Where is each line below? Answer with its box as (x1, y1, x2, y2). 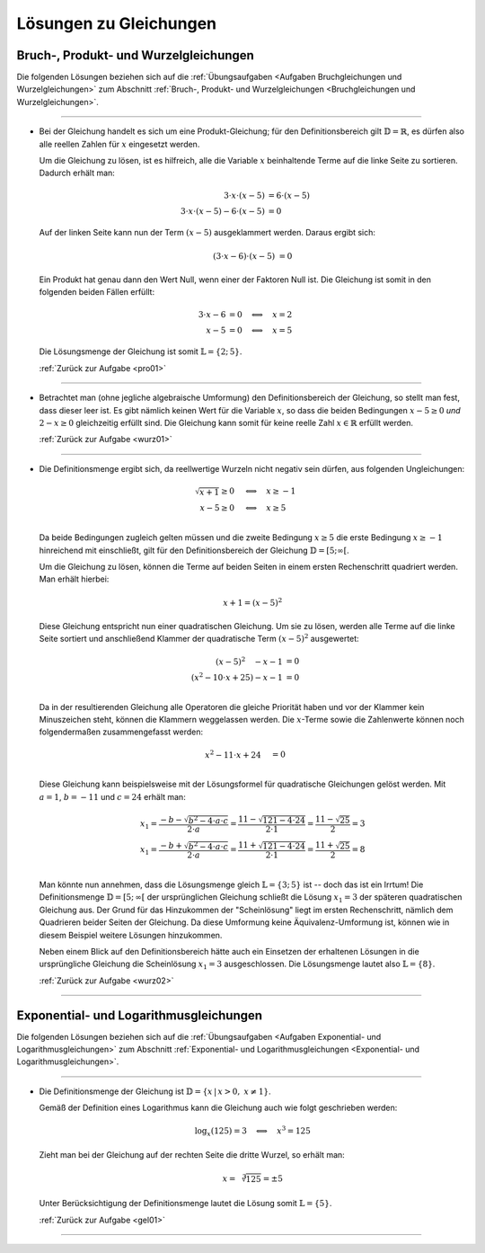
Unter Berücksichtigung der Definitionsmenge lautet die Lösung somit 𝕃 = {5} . (39, 1198, 332, 1209)
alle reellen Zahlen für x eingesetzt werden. (39, 138, 200, 149)
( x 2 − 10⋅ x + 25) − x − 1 (190, 671, 283, 682)
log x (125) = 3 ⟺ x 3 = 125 (194, 1124, 312, 1139)
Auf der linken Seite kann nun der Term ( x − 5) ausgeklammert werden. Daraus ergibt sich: (39, 227, 376, 238)
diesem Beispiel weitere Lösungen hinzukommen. (39, 929, 223, 940)
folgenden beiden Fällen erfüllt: (39, 287, 155, 298)
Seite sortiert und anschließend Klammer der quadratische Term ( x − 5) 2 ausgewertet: (39, 632, 359, 644)
